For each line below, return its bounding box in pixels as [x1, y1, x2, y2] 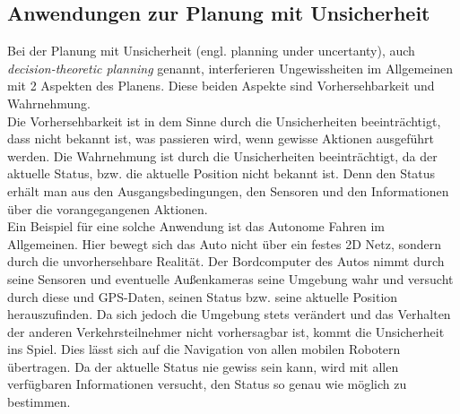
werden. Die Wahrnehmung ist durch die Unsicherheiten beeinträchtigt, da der [7, 146, 438, 165]
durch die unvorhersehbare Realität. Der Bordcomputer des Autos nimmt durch [7, 252, 445, 271]
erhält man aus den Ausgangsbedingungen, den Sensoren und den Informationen [7, 181, 449, 200]
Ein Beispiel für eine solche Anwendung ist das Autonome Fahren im [7, 217, 385, 236]
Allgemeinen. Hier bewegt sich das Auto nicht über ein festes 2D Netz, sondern [7, 234, 442, 253]
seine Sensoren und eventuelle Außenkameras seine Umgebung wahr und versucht [7, 269, 454, 288]
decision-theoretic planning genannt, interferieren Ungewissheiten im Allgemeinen [7, 58, 453, 77]
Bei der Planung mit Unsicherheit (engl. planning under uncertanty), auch [7, 41, 415, 60]
